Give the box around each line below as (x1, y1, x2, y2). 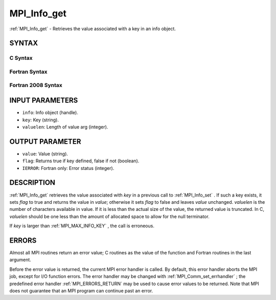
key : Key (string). (22, 117, 59, 123)
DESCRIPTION (9, 178, 56, 187)
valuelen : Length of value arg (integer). (22, 123, 108, 130)
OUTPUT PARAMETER (9, 137, 81, 146)
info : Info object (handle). (22, 110, 79, 116)
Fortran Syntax (9, 68, 48, 75)
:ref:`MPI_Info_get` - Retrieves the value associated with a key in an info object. (9, 26, 176, 32)
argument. (9, 256, 32, 263)
